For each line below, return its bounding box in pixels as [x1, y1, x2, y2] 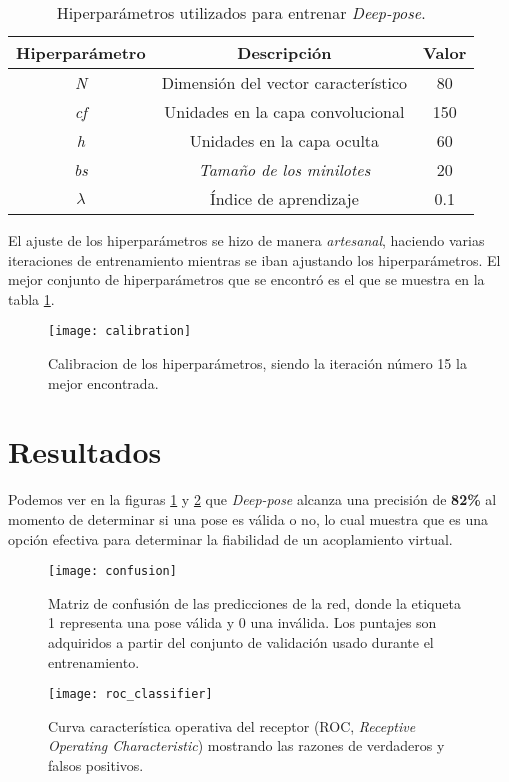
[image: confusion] [48, 564, 177, 579]
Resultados [8, 431, 162, 472]
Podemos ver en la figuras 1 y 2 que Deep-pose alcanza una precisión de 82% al [8, 489, 497, 510]
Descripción [237, 41, 332, 64]
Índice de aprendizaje [209, 187, 359, 210]
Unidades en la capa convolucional [164, 100, 405, 123]
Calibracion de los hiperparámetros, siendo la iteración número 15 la [48, 353, 467, 374]
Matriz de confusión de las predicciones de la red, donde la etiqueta [48, 592, 461, 613]
